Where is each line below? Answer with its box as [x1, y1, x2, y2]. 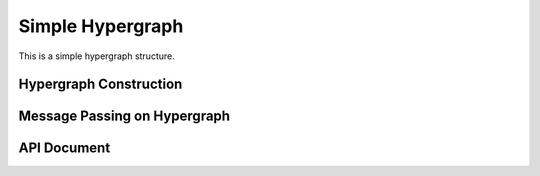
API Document [18, 140, 111, 157]
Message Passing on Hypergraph [18, 108, 230, 125]
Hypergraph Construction [18, 76, 183, 93]
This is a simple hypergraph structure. [18, 50, 175, 62]
